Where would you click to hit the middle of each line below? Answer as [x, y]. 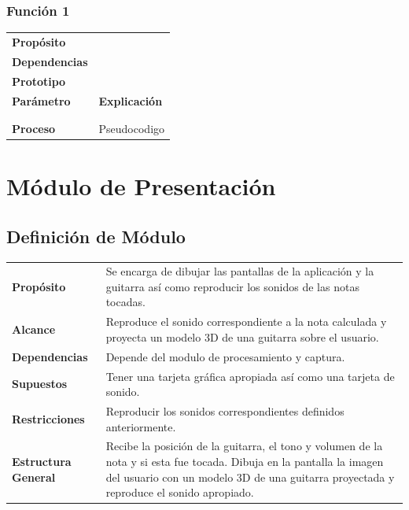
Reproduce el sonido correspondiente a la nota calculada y [246, 322]
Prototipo [39, 81]
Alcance [34, 329]
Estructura [42, 462]
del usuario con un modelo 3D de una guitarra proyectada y [250, 477]
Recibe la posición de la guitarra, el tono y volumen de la [244, 446]
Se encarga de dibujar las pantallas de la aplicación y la [240, 271]
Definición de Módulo [96, 236]
